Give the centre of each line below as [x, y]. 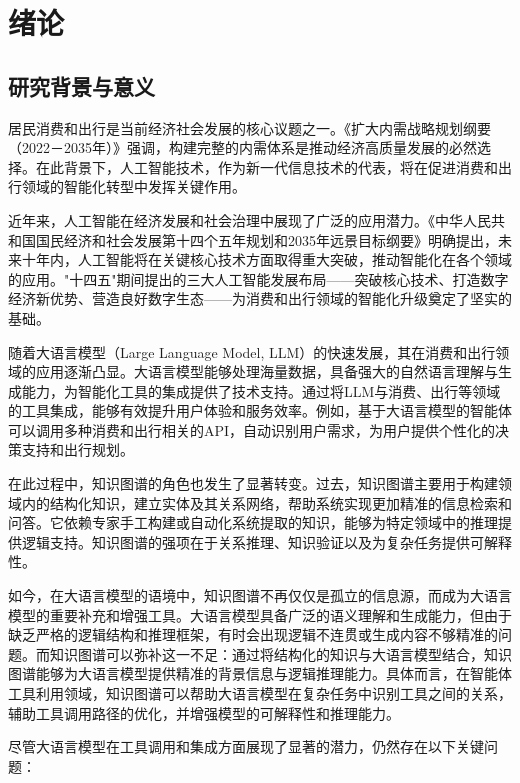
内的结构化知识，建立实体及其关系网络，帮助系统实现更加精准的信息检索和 [266, 502]
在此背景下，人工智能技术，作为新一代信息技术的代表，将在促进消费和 [266, 166]
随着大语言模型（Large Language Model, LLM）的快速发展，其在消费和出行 [252, 351]
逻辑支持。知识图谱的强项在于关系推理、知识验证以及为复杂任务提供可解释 [266, 541]
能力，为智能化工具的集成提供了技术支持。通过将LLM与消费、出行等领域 [261, 390]
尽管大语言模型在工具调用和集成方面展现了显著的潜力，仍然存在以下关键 [246, 746]
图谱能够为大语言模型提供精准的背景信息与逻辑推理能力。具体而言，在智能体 [260, 673]
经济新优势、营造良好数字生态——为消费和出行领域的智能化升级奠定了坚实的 [260, 298]
